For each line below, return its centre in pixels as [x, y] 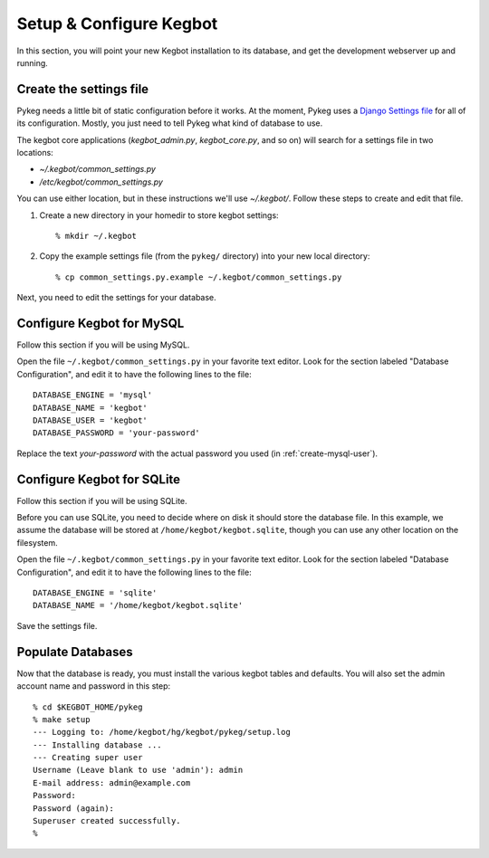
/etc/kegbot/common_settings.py [101, 182]
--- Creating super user [88, 758]
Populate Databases [75, 652]
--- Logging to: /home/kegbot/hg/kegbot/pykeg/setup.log [162, 732]
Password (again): [74, 808]
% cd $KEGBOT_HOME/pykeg [88, 707]
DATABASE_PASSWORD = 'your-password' [117, 433]
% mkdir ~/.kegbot [96, 236]
